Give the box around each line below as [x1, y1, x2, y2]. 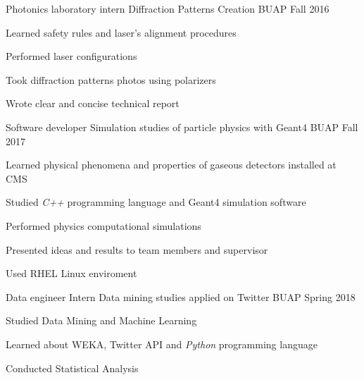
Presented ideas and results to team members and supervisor [6, 242, 268, 257]
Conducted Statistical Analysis [6, 360, 139, 375]
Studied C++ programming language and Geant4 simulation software [6, 195, 306, 209]
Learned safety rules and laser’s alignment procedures [6, 25, 237, 39]
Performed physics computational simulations [6, 218, 201, 233]
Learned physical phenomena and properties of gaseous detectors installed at [6, 157, 337, 172]
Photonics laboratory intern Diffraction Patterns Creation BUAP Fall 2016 [6, 1, 330, 16]
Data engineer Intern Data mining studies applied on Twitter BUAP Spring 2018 [6, 289, 356, 304]
